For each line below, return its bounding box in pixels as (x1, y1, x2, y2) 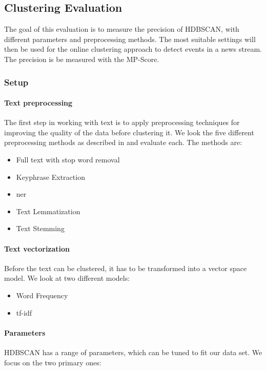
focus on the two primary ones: (4, 357, 101, 367)
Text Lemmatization (16, 205, 80, 216)
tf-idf (16, 307, 32, 318)
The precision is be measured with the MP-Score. (4, 53, 159, 64)
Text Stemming (16, 223, 65, 234)
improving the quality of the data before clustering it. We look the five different (4, 127, 254, 137)
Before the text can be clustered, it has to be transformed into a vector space (4, 262, 247, 273)
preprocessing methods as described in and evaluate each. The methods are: (4, 137, 242, 148)
